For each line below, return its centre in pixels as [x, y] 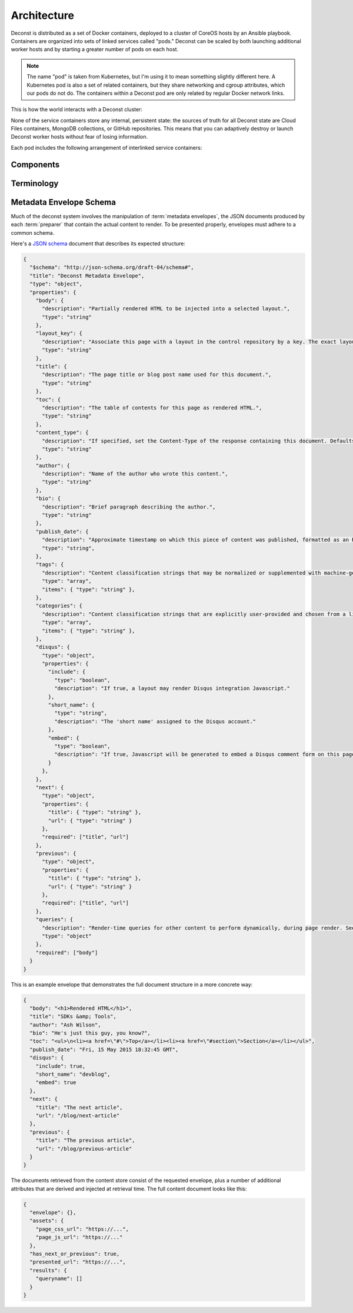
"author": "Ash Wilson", [65, 1025]
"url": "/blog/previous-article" [84, 1148]
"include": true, [61, 1066]
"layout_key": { [59, 334]
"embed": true [56, 1083]
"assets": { [47, 1221]
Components [35, 164]
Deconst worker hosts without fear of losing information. [79, 137]
